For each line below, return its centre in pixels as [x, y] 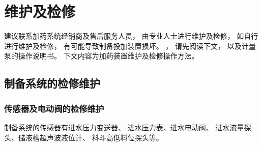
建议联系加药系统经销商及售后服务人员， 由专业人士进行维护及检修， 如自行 [131, 36]
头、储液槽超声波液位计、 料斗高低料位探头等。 [84, 137]
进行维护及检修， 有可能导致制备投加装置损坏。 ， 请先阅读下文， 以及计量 [130, 46]
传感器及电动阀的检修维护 [54, 108]
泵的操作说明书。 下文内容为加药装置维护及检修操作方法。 [101, 56]
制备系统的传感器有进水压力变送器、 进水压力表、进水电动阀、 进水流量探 [128, 127]
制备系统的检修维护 [52, 83]
